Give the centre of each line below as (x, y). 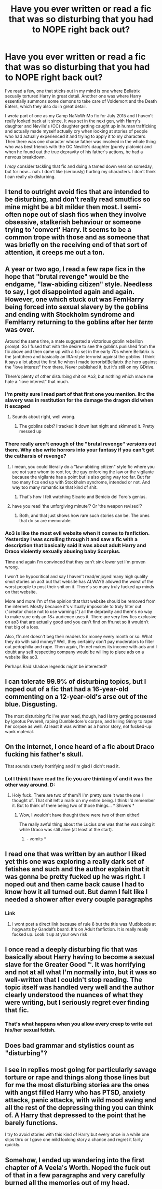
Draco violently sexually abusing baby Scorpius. (63, 551)
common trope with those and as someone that (77, 237)
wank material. (20, 731)
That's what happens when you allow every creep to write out (79, 1024)
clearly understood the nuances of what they (74, 995)
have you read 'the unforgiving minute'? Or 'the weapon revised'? (77, 506)
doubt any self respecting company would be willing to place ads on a (74, 652)
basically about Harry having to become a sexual (80, 957)
